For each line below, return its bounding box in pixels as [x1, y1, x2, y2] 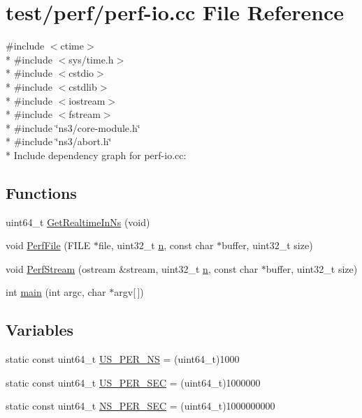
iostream [68, 93, 106, 107]
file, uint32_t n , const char [98, 238, 214, 253]
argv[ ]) [114, 285, 144, 299]
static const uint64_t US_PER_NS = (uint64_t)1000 [6, 352, 240, 366]
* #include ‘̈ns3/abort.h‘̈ [6, 134, 112, 149]
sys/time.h [68, 52, 114, 66]
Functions [6, 181, 77, 203]
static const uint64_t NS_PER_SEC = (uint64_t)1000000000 [6, 398, 275, 413]
